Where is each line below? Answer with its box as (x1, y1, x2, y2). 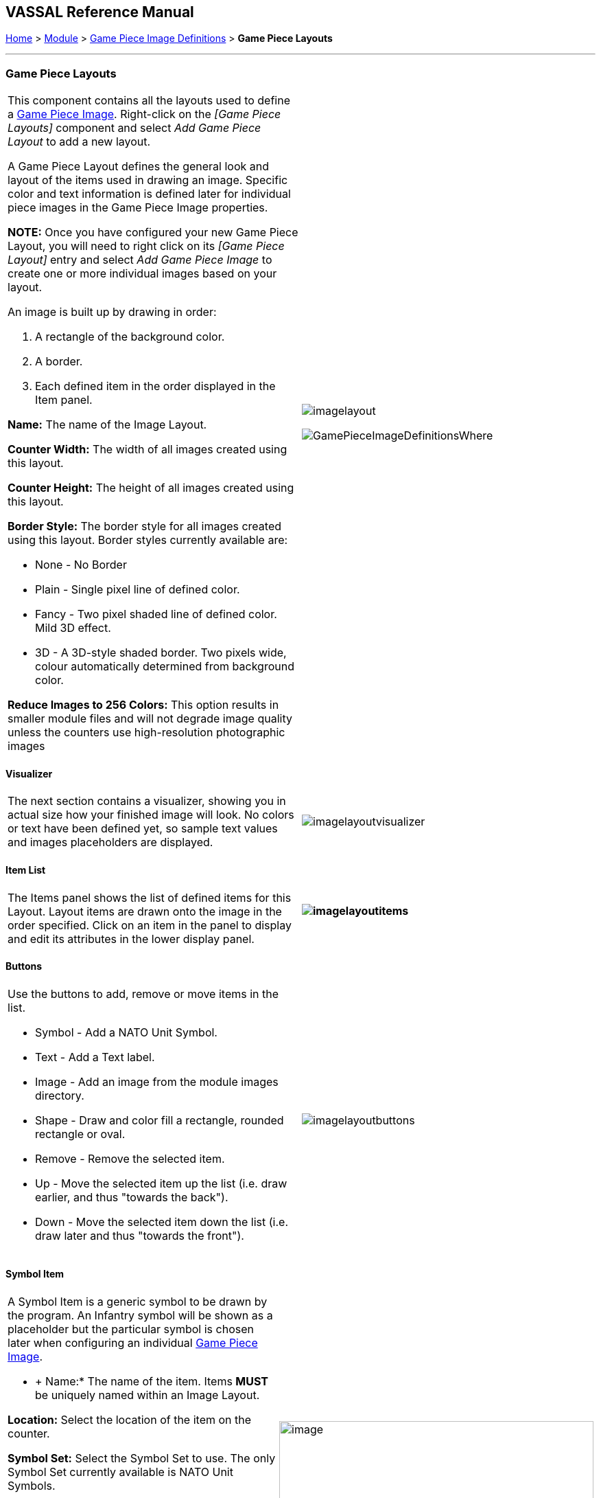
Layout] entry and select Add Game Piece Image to (8, 253, 272, 267)
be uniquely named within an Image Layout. (35, 1388, 260, 1403)
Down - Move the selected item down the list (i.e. (35, 1214, 288, 1229)
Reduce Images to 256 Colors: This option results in (8, 698, 279, 712)
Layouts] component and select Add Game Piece (8, 121, 261, 135)
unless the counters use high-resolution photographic (8, 725, 285, 740)
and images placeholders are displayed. (8, 835, 213, 850)
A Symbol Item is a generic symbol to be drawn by (8, 1295, 268, 1309)
